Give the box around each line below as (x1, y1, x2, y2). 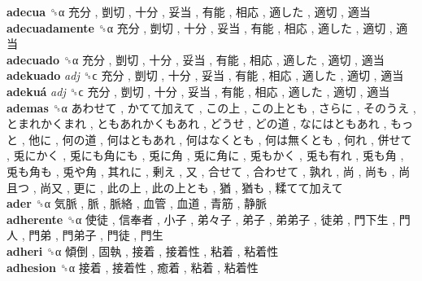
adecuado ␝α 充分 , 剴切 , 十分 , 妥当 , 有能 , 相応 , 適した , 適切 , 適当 (7, 50, 385, 68)
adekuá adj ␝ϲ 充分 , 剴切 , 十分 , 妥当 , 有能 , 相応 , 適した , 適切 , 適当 (7, 82, 390, 99)
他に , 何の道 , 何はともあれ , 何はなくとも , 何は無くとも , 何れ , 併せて (28, 130, 412, 147)
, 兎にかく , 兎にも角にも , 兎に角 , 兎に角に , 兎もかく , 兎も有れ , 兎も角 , (7, 147, 404, 164)
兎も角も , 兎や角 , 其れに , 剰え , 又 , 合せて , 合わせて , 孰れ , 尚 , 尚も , (7, 162, 395, 179)
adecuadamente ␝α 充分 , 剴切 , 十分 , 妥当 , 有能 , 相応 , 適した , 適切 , (7, 19, 393, 36)
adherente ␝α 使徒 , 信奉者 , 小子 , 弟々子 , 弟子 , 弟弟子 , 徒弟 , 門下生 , (7, 210, 396, 227)
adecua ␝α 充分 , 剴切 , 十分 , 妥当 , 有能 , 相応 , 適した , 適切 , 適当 (7, 3, 371, 20)
